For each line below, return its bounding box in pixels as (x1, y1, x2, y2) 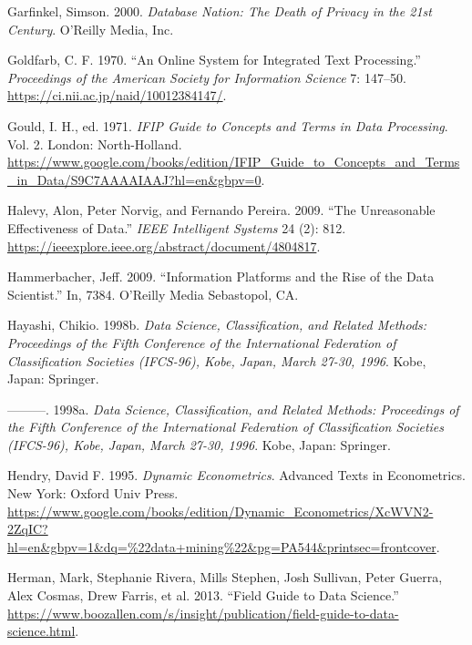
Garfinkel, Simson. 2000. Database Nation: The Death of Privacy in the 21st (7, 2, 432, 20)
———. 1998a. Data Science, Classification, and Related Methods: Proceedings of (7, 399, 459, 418)
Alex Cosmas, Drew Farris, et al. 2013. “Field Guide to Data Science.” (7, 586, 399, 605)
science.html (7, 621, 76, 640)
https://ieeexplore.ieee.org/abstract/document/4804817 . (7, 236, 321, 255)
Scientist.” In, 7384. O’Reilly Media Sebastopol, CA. (7, 284, 299, 303)
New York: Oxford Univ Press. (7, 484, 179, 503)
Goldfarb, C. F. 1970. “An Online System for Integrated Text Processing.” (7, 50, 421, 69)
